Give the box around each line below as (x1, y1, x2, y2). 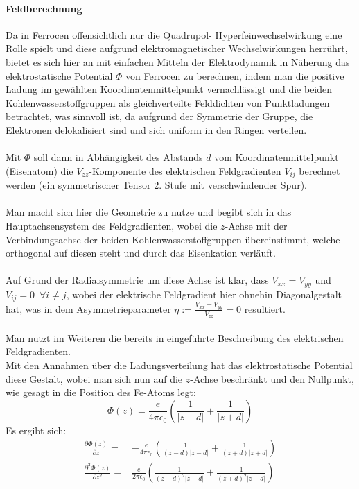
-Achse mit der (225, 218, 288, 232)
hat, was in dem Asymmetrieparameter (6, 301, 171, 316)
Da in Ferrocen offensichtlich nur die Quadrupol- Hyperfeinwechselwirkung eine (6, 27, 342, 42)
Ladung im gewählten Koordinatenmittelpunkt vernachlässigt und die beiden (6, 82, 333, 96)
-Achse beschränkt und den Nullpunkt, (190, 371, 354, 386)
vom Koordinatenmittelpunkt (214, 150, 339, 164)
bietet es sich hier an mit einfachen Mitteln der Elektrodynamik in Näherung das (6, 54, 350, 69)
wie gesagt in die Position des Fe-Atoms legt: (6, 385, 196, 400)
